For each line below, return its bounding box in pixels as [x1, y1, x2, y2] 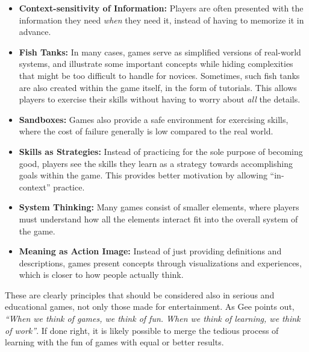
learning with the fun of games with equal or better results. [5, 336, 224, 348]
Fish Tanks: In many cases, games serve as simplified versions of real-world [19, 45, 301, 58]
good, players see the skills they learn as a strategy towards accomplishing [19, 157, 293, 169]
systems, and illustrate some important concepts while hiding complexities [19, 57, 293, 70]
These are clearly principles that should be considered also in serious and [5, 288, 275, 301]
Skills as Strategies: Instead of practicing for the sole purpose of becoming [19, 145, 303, 157]
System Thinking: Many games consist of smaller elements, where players [19, 201, 299, 213]
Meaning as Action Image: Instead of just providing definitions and [19, 245, 282, 257]
